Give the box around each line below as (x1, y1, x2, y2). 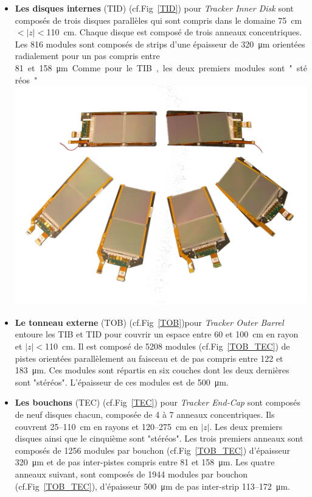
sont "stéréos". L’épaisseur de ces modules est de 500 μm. (15, 375, 229, 388)
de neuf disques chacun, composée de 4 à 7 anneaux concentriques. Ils (15, 408, 275, 421)
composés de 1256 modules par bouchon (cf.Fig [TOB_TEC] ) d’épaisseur (15, 443, 290, 456)
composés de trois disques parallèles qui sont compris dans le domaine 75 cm (15, 13, 302, 26)
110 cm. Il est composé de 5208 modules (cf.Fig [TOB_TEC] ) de (45, 340, 290, 353)
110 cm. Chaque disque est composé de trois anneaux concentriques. (46, 26, 302, 38)
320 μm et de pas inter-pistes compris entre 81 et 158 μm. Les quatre (15, 456, 275, 468)
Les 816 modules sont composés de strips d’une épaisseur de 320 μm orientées (15, 37, 305, 50)
